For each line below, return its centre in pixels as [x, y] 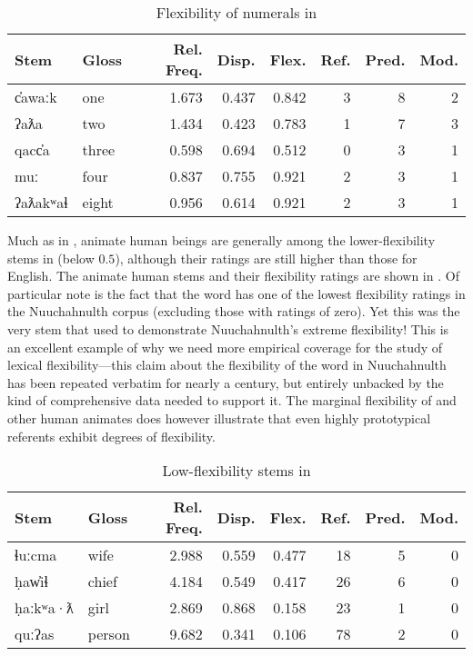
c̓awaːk [36, 97]
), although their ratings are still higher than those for [266, 258]
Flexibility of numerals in [236, 12]
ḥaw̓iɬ [31, 581]
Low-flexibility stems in [236, 471]
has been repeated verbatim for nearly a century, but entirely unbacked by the [226, 382]
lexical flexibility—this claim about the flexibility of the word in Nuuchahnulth [227, 365]
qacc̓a [32, 149]
